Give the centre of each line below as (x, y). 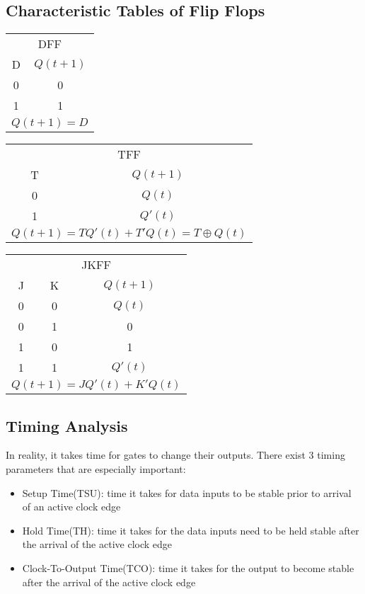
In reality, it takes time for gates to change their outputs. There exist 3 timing (175, 455)
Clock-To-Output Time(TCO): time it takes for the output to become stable (188, 567)
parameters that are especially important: (96, 469)
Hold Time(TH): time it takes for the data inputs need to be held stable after (191, 530)
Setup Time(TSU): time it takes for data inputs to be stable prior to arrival (187, 492)
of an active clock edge (71, 507)
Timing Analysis (67, 425)
